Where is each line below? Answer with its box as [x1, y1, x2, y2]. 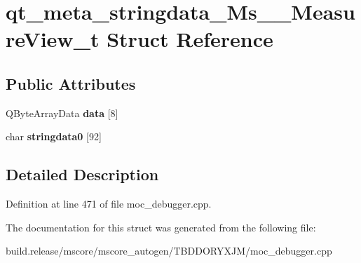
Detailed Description [6, 163, 159, 185]
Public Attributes [6, 72, 136, 94]
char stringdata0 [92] [6, 129, 102, 144]
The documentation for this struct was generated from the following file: [6, 220, 316, 234]
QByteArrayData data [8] [6, 105, 118, 120]
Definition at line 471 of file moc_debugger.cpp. [6, 196, 212, 211]
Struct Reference [107, 25, 273, 53]
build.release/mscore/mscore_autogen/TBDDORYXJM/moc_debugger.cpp [6, 243, 332, 258]
